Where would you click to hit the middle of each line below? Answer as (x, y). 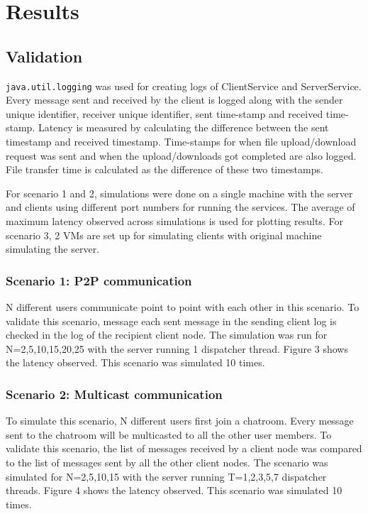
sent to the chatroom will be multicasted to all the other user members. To (169, 434)
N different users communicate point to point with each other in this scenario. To (183, 306)
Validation (44, 56)
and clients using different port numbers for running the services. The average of (180, 207)
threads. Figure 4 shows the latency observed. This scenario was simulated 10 (174, 490)
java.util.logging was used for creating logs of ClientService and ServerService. (184, 86)
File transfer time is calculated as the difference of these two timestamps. (165, 169)
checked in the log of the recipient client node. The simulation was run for (167, 335)
